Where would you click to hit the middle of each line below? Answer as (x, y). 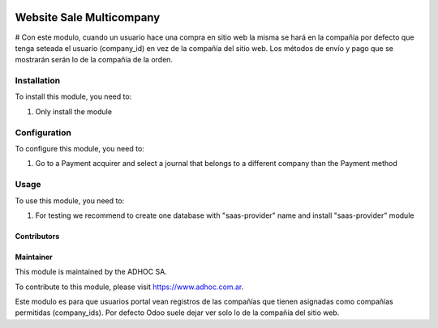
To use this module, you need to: (70, 200)
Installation (38, 81)
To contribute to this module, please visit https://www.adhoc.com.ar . (129, 287)
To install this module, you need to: (73, 96)
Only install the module (74, 111)
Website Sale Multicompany (88, 17)
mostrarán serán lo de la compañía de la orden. (94, 60)
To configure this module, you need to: (80, 148)
